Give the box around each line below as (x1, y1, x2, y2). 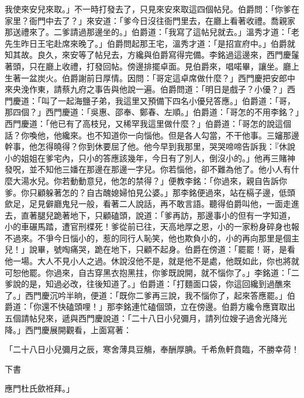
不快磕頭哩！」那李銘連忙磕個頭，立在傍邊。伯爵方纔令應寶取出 (49, 300, 295, 313)
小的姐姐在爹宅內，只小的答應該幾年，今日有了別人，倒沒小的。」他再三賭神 (5, 151, 295, 164)
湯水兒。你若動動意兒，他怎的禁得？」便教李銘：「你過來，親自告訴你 (20, 174, 287, 186)
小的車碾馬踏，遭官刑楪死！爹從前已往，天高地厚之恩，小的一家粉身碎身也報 (5, 220, 299, 233)
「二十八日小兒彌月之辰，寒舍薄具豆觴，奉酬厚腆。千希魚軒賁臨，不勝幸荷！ (5, 343, 299, 355)
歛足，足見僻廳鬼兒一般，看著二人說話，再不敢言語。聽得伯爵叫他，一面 (5, 198, 283, 210)
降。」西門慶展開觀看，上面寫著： (5, 323, 132, 335)
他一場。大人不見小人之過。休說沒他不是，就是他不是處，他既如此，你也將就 (5, 255, 299, 267)
